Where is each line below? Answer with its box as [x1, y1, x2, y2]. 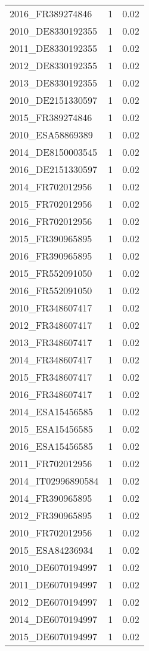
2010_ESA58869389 [10, 128, 93, 141]
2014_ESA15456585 [10, 405, 93, 418]
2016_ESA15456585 [10, 439, 93, 453]
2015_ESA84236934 [10, 543, 93, 557]
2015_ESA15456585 [10, 422, 93, 436]
